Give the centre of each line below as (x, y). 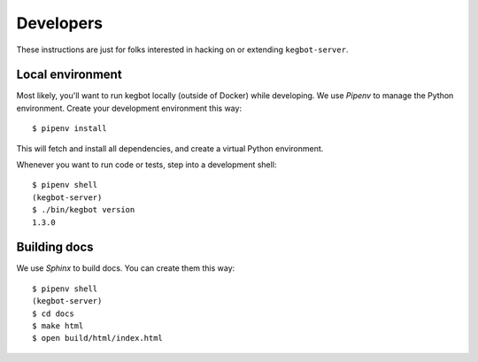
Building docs (55, 247)
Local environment (69, 75)
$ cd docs (53, 313)
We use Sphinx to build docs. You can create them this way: (126, 268)
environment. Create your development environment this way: (129, 108)
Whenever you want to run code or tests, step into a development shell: (146, 165)
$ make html (58, 326)
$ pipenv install (69, 129)
